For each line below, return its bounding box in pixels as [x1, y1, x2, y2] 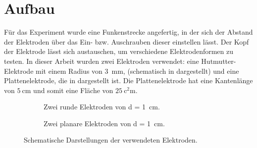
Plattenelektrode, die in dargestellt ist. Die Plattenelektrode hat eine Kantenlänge [4, 75, 253, 86]
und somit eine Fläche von [33, 85, 113, 95]
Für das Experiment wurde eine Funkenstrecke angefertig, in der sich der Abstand [4, 27, 253, 37]
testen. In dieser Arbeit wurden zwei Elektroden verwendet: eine [4, 55, 199, 66]
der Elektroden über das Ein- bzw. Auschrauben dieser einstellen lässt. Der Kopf [4, 36, 249, 47]
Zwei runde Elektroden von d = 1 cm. [44, 101, 160, 112]
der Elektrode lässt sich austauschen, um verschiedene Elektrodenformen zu [4, 46, 234, 56]
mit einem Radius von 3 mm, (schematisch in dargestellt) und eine [36, 65, 239, 76]
